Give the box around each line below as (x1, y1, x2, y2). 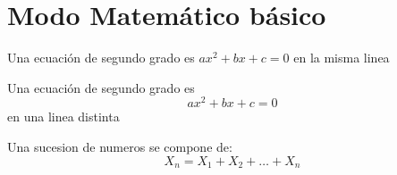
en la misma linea (293, 48, 390, 67)
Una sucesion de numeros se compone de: (7, 137, 232, 155)
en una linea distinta (7, 107, 120, 126)
